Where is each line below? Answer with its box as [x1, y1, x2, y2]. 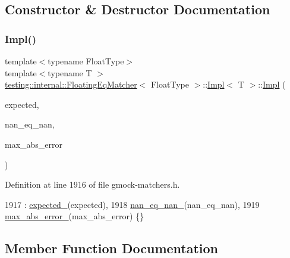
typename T [48, 66, 92, 79]
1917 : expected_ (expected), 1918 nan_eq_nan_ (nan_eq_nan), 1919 [5, 198, 260, 210]
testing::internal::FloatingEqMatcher [5, 78, 137, 91]
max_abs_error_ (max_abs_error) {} [5, 210, 144, 222]
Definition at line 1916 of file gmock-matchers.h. [5, 178, 180, 191]
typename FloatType [48, 55, 124, 67]
